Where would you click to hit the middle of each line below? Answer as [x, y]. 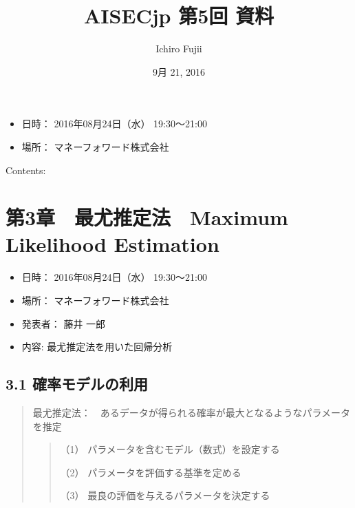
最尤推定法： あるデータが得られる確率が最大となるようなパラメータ [191, 412]
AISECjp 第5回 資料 [179, 15]
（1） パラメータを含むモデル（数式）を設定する [170, 449]
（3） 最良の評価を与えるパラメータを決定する [165, 495]
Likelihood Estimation [112, 244]
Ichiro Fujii [179, 49]
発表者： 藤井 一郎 [64, 323]
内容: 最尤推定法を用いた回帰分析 [97, 347]
